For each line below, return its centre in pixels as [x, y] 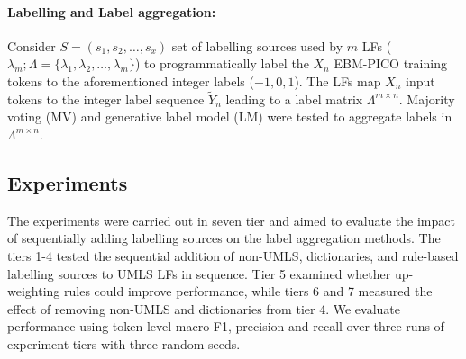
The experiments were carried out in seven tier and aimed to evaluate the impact [231, 220]
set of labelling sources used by [257, 45]
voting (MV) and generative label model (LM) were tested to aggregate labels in [230, 117]
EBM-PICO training [390, 63]
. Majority [427, 99]
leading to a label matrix [294, 99]
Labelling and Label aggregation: [112, 11]
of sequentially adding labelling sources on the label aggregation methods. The [224, 238]
